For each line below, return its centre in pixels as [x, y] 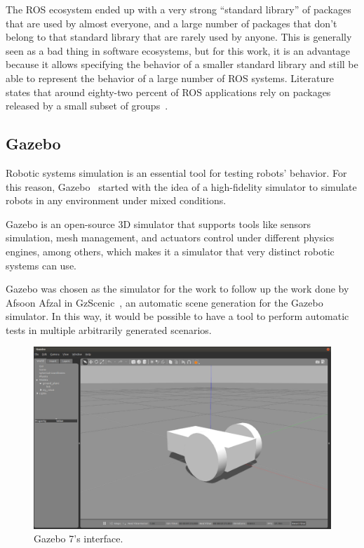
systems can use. [41, 265]
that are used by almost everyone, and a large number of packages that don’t [171, 23]
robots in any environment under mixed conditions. [116, 200]
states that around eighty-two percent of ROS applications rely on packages [168, 92]
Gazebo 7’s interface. [79, 539]
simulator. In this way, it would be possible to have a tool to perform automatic [177, 316]
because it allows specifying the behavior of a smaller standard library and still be [182, 64]
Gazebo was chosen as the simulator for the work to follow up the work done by [177, 289]
